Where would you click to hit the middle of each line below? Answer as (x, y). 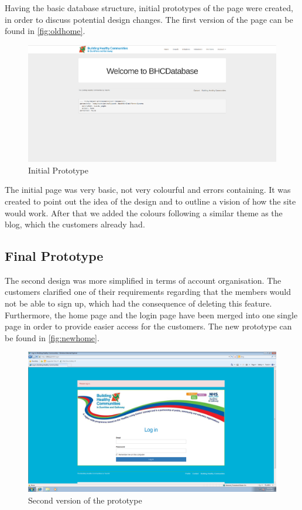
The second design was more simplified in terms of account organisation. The (143, 280)
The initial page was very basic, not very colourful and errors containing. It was (148, 190)
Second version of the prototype (85, 500)
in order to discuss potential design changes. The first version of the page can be (149, 19)
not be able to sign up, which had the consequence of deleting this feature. (138, 303)
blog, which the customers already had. (75, 224)
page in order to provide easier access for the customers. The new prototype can (148, 326)
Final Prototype (54, 256)
